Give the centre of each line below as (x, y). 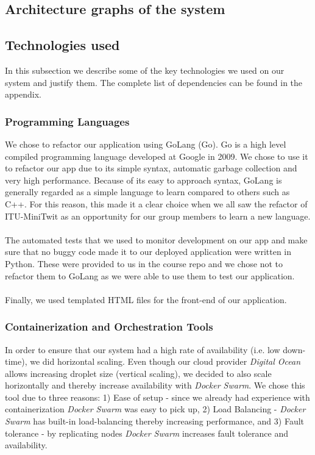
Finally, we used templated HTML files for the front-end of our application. (146, 299)
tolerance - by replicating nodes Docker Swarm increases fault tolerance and (147, 433)
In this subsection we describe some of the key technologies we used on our (145, 70)
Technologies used (62, 45)
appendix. (23, 94)
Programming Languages (67, 121)
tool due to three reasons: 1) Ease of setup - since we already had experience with (157, 397)
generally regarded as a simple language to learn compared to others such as (147, 192)
